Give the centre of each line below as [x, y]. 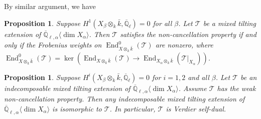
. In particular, [133, 109]
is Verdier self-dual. [196, 109]
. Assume [192, 88]
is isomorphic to [77, 109]
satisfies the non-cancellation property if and [188, 34]
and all [199, 77]
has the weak [236, 88]
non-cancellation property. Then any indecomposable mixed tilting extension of [124, 99]
